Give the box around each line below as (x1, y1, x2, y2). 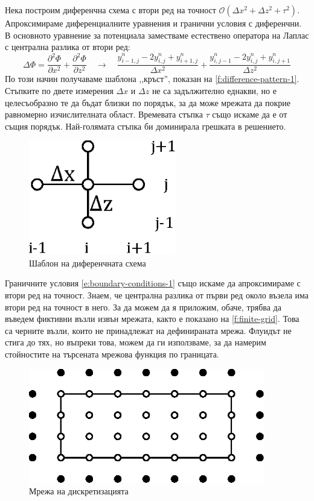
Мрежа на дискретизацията (29, 485, 129, 497)
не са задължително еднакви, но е (152, 84, 277, 96)
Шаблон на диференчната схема (29, 256, 146, 269)
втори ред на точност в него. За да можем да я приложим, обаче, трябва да (5, 300, 281, 313)
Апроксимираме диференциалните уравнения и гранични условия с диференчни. (5, 17, 302, 29)
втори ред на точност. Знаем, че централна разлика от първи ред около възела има (5, 289, 309, 301)
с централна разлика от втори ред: (5, 40, 130, 53)
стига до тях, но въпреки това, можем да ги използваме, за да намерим (5, 336, 266, 348)
